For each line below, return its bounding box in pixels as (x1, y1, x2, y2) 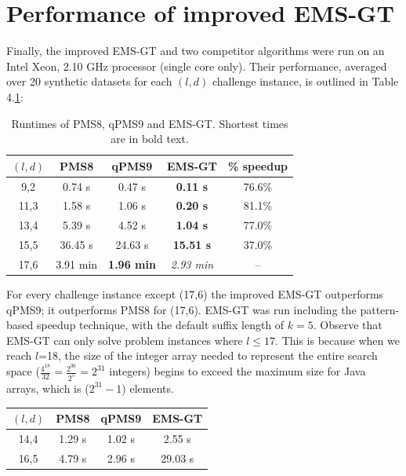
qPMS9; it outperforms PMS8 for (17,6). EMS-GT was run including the (6, 301, 357, 317)
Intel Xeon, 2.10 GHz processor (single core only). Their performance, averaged (6, 57, 387, 74)
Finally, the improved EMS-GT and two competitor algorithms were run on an (6, 42, 385, 59)
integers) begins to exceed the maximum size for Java (109, 363, 366, 379)
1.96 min (108, 255, 156, 272)
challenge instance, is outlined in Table (212, 73, 399, 90)
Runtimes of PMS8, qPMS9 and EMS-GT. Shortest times (11, 115, 288, 131)
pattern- (360, 301, 400, 317)
